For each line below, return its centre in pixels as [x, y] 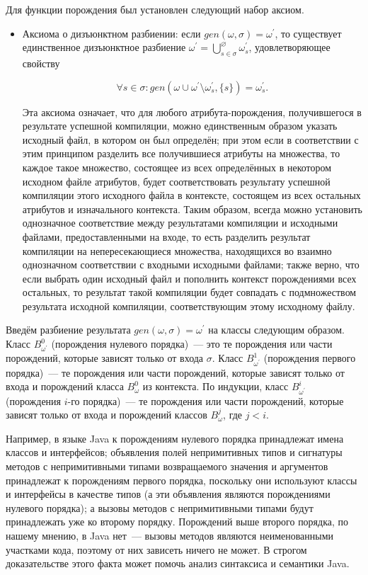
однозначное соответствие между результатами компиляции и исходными [180, 223]
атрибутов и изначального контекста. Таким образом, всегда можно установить [192, 209]
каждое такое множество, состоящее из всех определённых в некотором [177, 167]
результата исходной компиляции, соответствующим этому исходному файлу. [189, 306]
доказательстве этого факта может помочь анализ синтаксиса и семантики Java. [178, 563]
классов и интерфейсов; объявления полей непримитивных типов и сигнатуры [174, 452]
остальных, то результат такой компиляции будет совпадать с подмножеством [189, 292]
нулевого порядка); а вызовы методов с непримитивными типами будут [160, 507]
